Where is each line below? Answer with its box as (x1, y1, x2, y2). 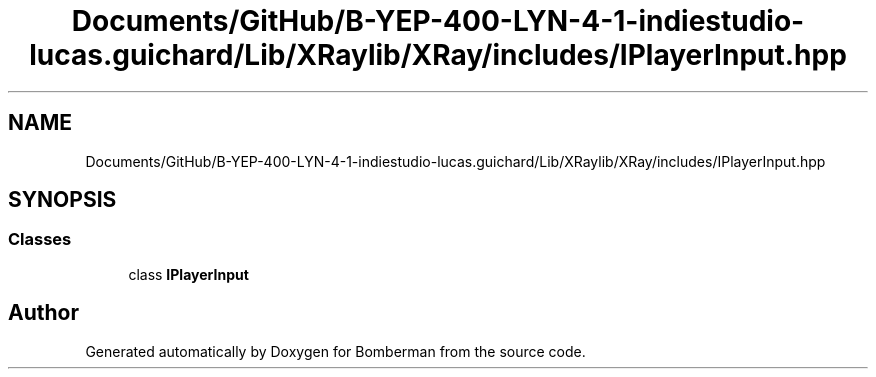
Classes (8, 229, 72, 250)
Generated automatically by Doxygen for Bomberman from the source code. (85, 342, 586, 360)
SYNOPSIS (8, 187, 117, 213)
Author (8, 300, 79, 326)
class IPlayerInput (128, 265, 249, 283)
